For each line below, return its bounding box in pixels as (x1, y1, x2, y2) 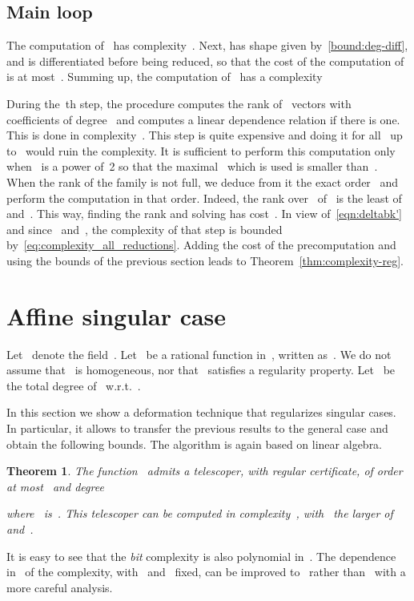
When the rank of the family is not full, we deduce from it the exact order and (6, 173, 399, 190)
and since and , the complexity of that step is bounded (6, 220, 283, 237)
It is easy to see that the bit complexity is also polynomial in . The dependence (6, 547, 396, 564)
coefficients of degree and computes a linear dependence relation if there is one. (6, 111, 400, 127)
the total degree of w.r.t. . (6, 377, 141, 393)
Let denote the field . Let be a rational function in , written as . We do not (6, 345, 392, 362)
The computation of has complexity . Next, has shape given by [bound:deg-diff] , (6, 37, 408, 54)
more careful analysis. (6, 579, 113, 595)
